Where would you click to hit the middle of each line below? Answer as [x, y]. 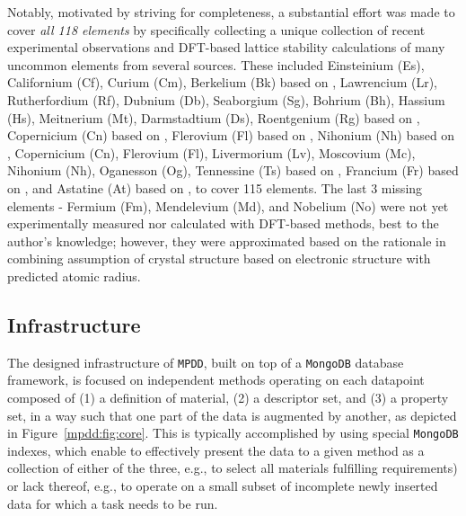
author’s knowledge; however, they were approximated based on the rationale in [227, 240]
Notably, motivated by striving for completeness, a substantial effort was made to [231, 12]
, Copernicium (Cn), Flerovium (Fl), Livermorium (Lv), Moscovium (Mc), [211, 152]
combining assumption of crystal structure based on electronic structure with [219, 258]
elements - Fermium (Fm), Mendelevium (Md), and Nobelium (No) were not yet [228, 205]
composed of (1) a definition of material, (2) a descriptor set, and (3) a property [228, 397]
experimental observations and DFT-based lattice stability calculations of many [226, 47]
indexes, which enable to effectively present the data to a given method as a [216, 450]
